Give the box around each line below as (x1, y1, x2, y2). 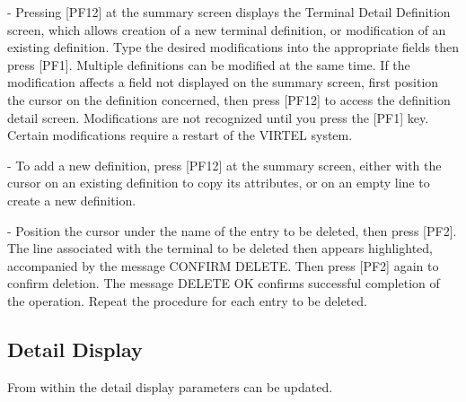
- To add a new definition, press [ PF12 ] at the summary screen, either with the (7, 155, 442, 174)
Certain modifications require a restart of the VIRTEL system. (7, 126, 353, 144)
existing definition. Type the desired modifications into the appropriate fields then (7, 38, 459, 57)
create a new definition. (7, 190, 136, 209)
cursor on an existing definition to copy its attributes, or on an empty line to (7, 173, 430, 192)
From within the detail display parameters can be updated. (7, 377, 333, 396)
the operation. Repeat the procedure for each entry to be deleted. (7, 291, 367, 310)
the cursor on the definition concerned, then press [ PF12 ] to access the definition (7, 90, 451, 109)
